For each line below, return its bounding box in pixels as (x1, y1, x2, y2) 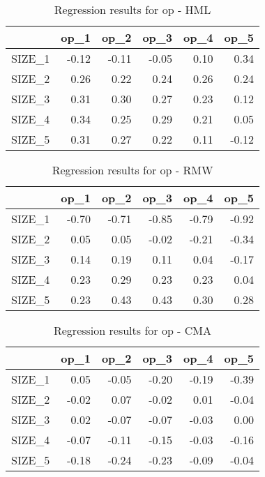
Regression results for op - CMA (53, 322, 212, 338)
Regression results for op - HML (54, 1, 211, 17)
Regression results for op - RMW (52, 162, 213, 178)
